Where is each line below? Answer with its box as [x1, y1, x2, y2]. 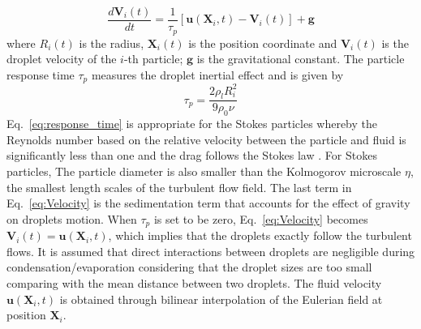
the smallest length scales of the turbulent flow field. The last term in [6, 178, 352, 195]
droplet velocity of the [6, 50, 117, 67]
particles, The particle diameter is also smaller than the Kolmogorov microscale [6, 163, 402, 180]
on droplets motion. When [6, 210, 137, 227]
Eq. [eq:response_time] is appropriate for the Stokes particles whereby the [6, 115, 378, 132]
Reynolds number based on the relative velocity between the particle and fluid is [6, 130, 406, 147]
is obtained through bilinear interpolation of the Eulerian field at [59, 290, 383, 307]
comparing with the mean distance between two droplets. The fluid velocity [6, 275, 382, 292]
